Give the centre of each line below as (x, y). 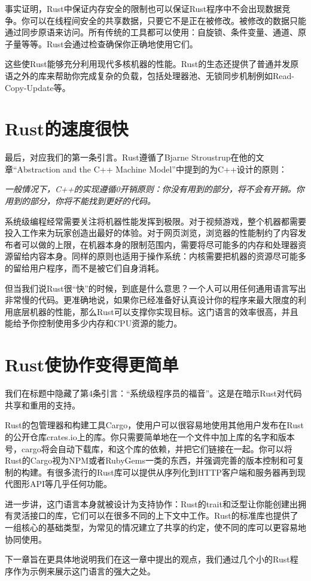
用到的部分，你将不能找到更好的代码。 (80, 201)
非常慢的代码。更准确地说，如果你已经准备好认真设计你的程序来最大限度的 (151, 300)
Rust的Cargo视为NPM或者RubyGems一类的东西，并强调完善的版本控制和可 (150, 460)
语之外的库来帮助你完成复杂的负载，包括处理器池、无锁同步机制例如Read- (150, 75)
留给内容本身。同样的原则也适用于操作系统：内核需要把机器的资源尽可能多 (159, 256)
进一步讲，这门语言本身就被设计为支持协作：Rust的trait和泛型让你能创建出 (151, 503)
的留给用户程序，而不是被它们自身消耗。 (84, 268)
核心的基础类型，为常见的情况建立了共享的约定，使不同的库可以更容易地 (164, 527)
